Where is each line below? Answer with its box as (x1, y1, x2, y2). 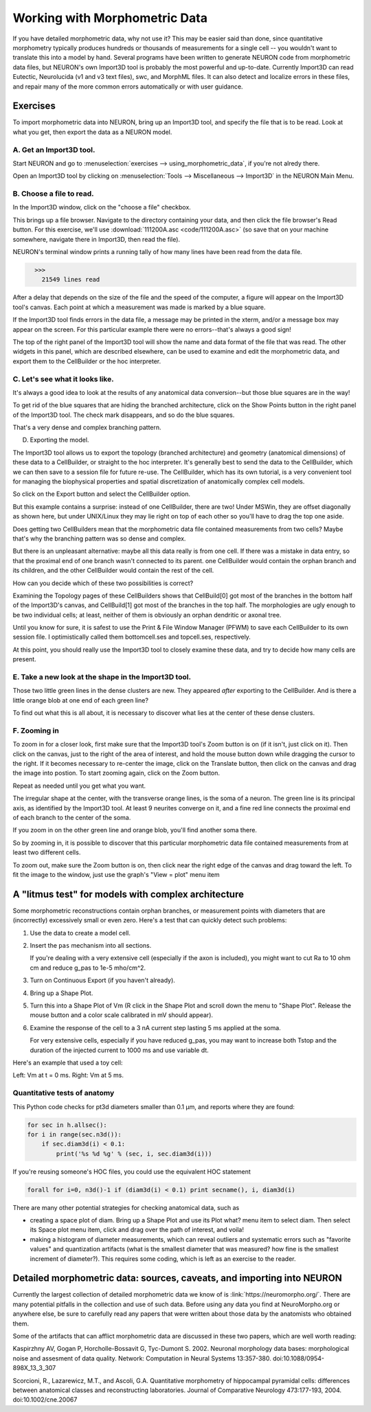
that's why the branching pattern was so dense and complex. (12, 534, 186, 543)
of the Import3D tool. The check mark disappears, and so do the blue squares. (12, 411, 235, 419)
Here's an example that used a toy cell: (12, 1058, 123, 1067)
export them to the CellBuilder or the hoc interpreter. (12, 357, 161, 365)
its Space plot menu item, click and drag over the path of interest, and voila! (30, 1226, 244, 1234)
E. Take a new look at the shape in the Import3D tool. (12, 672, 192, 682)
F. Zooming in (12, 725, 60, 735)
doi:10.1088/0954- (272, 1354, 324, 1363)
